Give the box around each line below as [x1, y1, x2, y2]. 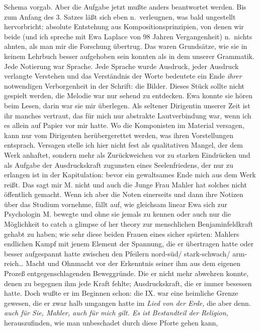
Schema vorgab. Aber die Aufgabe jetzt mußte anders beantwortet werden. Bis [4, 2, 246, 12]
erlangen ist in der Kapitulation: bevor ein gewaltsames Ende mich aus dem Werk [4, 169, 256, 180]
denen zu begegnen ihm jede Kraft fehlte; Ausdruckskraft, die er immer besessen [4, 278, 252, 288]
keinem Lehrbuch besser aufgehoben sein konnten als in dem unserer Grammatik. [4, 50, 254, 61]
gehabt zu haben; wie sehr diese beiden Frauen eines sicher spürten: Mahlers [4, 228, 239, 239]
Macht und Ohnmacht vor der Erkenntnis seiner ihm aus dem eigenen [26, 258, 241, 269]
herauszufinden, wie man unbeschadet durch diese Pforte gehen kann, [4, 317, 218, 327]
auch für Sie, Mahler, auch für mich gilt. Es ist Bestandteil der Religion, [4, 307, 228, 318]
